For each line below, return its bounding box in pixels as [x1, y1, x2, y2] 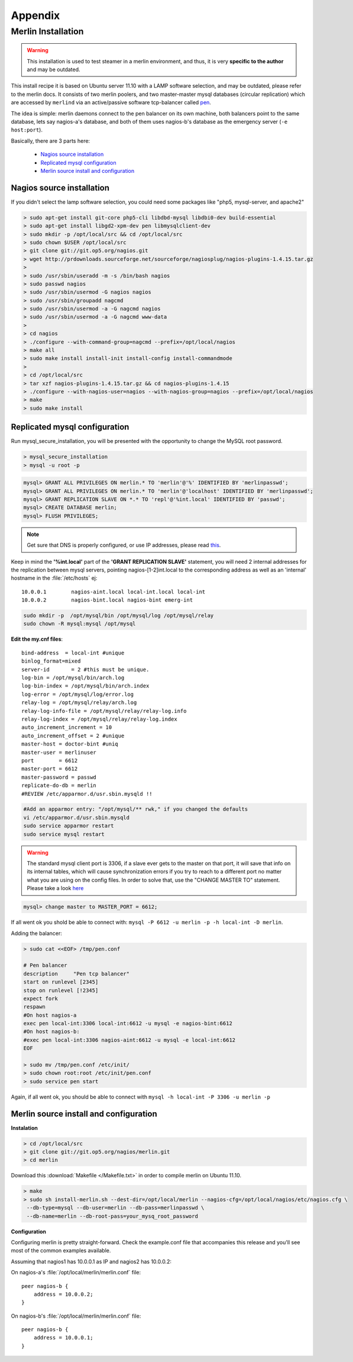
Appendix [11, 9, 60, 22]
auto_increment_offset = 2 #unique [21, 732, 125, 739]
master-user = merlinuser [21, 749, 97, 756]
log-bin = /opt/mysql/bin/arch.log [21, 674, 125, 681]
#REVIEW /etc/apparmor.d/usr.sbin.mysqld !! [21, 791, 153, 797]
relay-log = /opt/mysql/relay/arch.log [21, 699, 137, 706]
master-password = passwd [21, 773, 97, 780]
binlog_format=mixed [21, 658, 81, 664]
